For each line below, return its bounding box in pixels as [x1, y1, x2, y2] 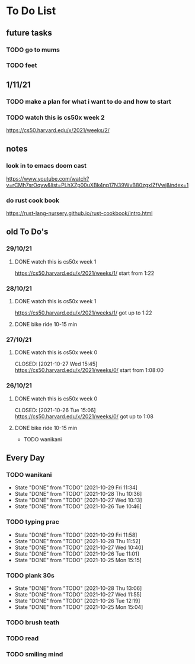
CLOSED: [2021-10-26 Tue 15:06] [14, 406, 96, 413]
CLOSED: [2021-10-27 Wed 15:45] [14, 360, 98, 368]
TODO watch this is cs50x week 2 [6, 113, 105, 121]
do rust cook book [6, 196, 60, 204]
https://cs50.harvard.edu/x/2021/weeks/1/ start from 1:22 [14, 270, 155, 277]
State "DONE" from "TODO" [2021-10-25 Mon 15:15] [14, 556, 142, 563]
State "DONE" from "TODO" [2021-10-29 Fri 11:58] [14, 531, 138, 538]
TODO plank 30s [6, 571, 55, 579]
